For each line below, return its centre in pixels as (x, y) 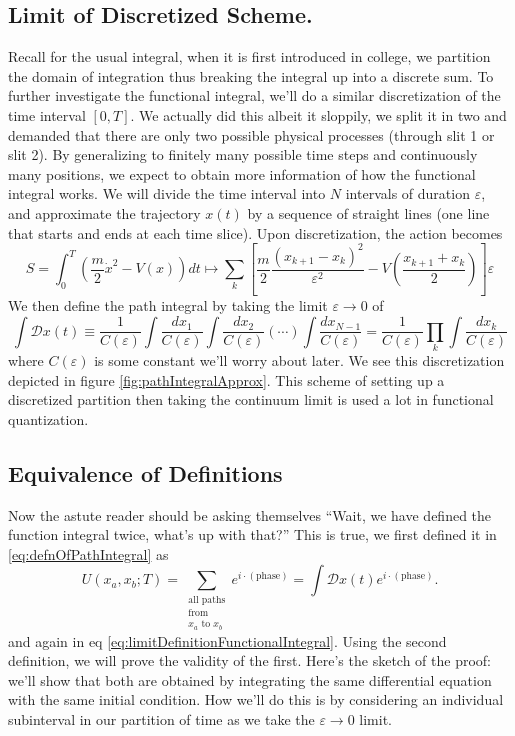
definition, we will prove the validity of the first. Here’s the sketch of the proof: (249, 660)
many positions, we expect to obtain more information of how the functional (242, 173)
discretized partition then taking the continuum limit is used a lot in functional (251, 399)
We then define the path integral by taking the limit (168, 305)
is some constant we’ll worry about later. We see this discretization (299, 359)
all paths (207, 599)
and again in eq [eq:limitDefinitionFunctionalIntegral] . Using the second (227, 640)
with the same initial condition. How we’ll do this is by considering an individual (256, 699)
